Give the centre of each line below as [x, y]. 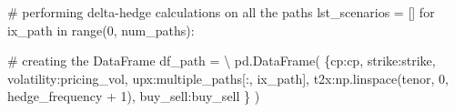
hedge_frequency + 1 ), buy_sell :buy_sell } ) [134, 96]
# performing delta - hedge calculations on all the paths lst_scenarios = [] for [221, 12]
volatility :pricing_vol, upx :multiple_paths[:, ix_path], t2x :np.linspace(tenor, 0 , [228, 78]
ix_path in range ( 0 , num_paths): [101, 30]
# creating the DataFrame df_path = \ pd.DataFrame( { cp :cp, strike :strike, [222, 61]
